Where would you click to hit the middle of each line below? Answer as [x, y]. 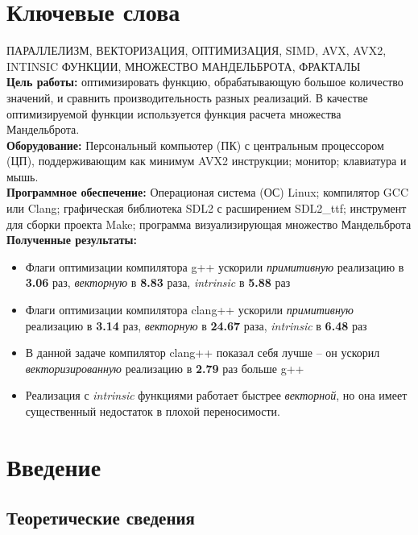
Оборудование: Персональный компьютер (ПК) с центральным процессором [195, 145]
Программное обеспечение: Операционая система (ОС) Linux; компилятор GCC [208, 192]
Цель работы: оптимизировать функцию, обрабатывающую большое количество [205, 82]
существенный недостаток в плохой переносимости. [153, 411]
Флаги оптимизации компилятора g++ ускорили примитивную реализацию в [215, 266]
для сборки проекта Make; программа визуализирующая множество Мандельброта [209, 224]
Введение [54, 466]
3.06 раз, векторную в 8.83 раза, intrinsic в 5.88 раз [158, 282]
